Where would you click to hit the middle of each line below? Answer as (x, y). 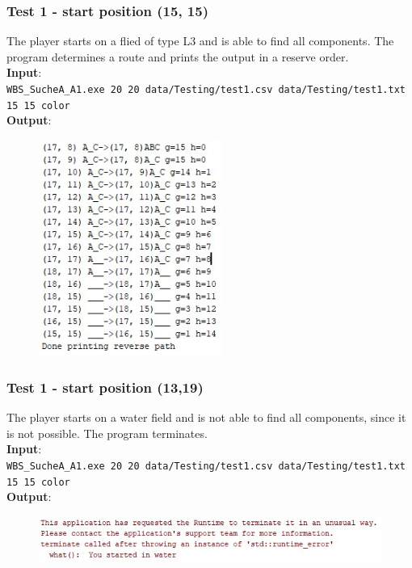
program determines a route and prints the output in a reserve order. (178, 56)
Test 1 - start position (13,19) (105, 387)
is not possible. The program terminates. (107, 433)
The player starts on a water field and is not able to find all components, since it (206, 417)
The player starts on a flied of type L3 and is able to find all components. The (200, 41)
